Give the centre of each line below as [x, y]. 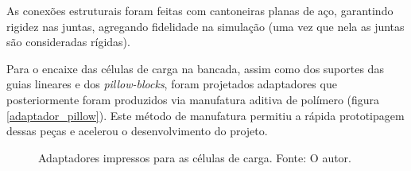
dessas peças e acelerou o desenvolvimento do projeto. [137, 131]
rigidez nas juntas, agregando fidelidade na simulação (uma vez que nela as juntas [205, 26]
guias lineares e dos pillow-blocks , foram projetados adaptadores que [172, 84]
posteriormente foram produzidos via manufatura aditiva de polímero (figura [193, 99]
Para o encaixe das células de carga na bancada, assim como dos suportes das [195, 68]
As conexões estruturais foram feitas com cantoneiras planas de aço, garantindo [200, 10]
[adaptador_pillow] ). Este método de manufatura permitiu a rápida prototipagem [205, 115]
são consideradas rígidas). [68, 42]
